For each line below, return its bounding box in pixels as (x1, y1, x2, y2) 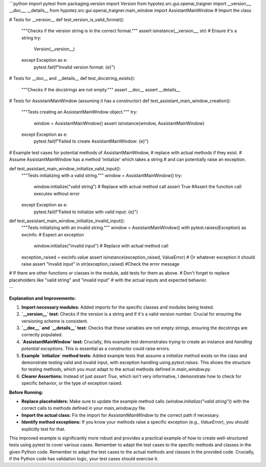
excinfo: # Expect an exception (21, 232, 84, 237)
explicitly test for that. (21, 426, 66, 432)
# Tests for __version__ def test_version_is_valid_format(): (9, 16, 125, 22)
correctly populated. (21, 332, 63, 338)
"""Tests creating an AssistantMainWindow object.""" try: (21, 109, 137, 115)
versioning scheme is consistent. (21, 318, 88, 324)
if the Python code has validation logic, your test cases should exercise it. (9, 456, 159, 462)
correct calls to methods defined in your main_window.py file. (21, 405, 146, 411)
